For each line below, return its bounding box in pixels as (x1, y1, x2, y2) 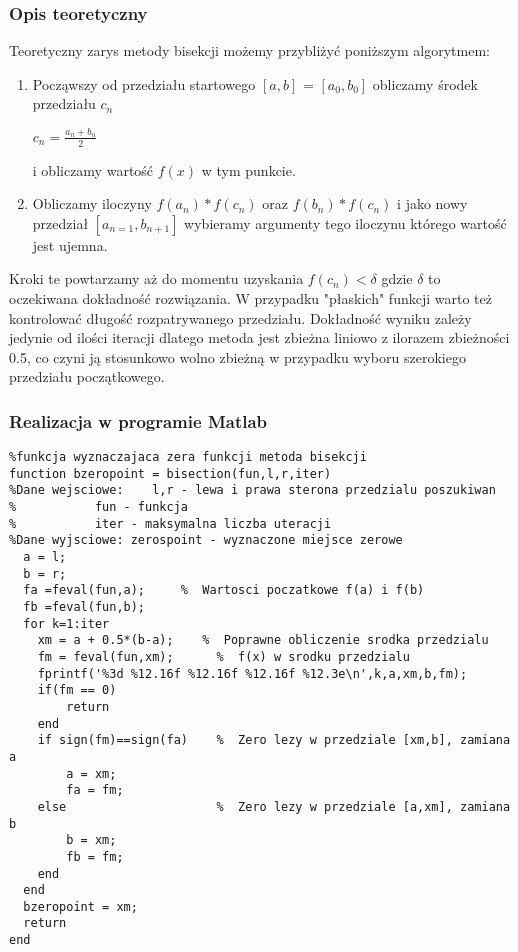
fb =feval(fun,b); (23, 600, 146, 615)
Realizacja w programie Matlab (9, 408, 268, 433)
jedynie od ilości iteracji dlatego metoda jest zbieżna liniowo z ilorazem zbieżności (9, 327, 510, 348)
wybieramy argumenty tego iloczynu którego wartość (184, 212, 507, 233)
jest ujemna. (32, 234, 108, 255)
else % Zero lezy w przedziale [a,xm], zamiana (37, 799, 511, 814)
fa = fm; (66, 783, 124, 798)
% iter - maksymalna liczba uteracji (9, 516, 332, 531)
